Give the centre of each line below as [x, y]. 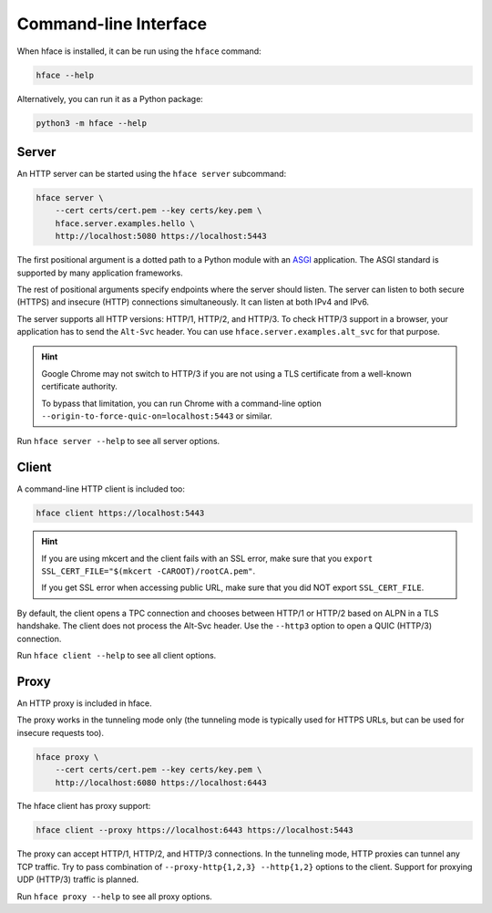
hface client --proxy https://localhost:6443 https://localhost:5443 [195, 830]
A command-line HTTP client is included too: [101, 489]
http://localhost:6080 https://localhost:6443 [161, 783]
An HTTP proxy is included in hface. [84, 703]
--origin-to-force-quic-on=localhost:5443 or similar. [157, 416]
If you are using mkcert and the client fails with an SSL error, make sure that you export [207, 558]
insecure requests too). [61, 732]
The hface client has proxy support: [84, 806]
